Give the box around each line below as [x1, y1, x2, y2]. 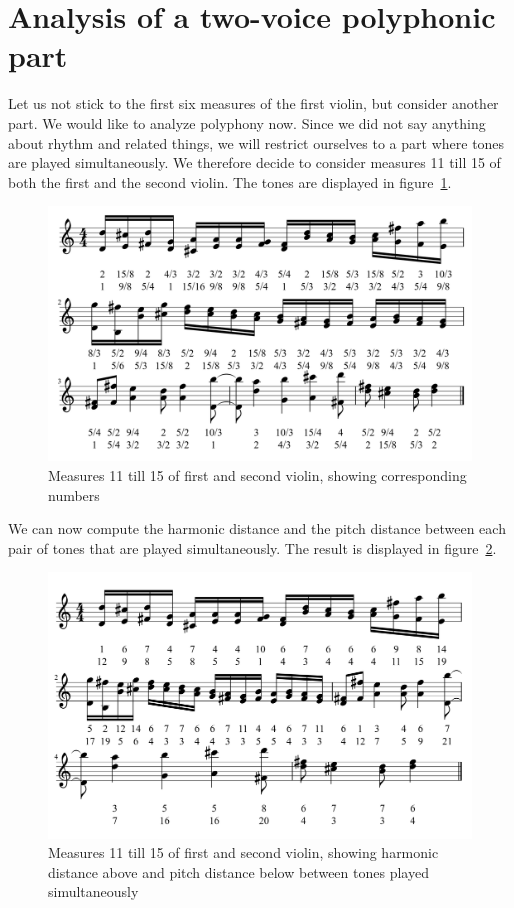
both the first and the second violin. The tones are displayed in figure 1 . [8, 171, 452, 192]
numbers [48, 484, 100, 505]
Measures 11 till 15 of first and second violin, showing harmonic [48, 842, 439, 863]
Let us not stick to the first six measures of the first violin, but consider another [8, 93, 499, 114]
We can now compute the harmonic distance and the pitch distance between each [8, 518, 506, 539]
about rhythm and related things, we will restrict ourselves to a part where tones [8, 132, 505, 153]
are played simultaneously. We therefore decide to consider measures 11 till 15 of [8, 152, 501, 173]
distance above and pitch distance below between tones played [48, 861, 429, 882]
